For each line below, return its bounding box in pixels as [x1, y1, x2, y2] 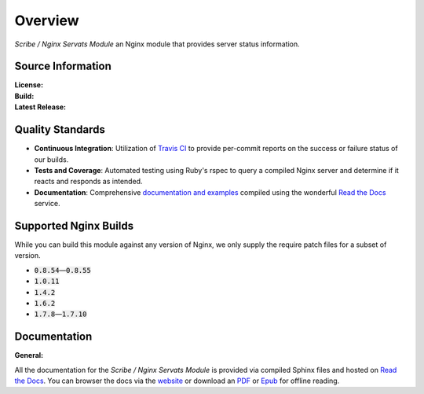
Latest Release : [14, 102, 67, 112]
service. [34, 199, 60, 208]
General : [14, 351, 44, 360]
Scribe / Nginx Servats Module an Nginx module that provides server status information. [14, 39, 300, 49]
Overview [14, 12, 79, 29]
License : [14, 80, 43, 90]
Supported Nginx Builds [14, 219, 133, 232]
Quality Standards [14, 123, 106, 137]
